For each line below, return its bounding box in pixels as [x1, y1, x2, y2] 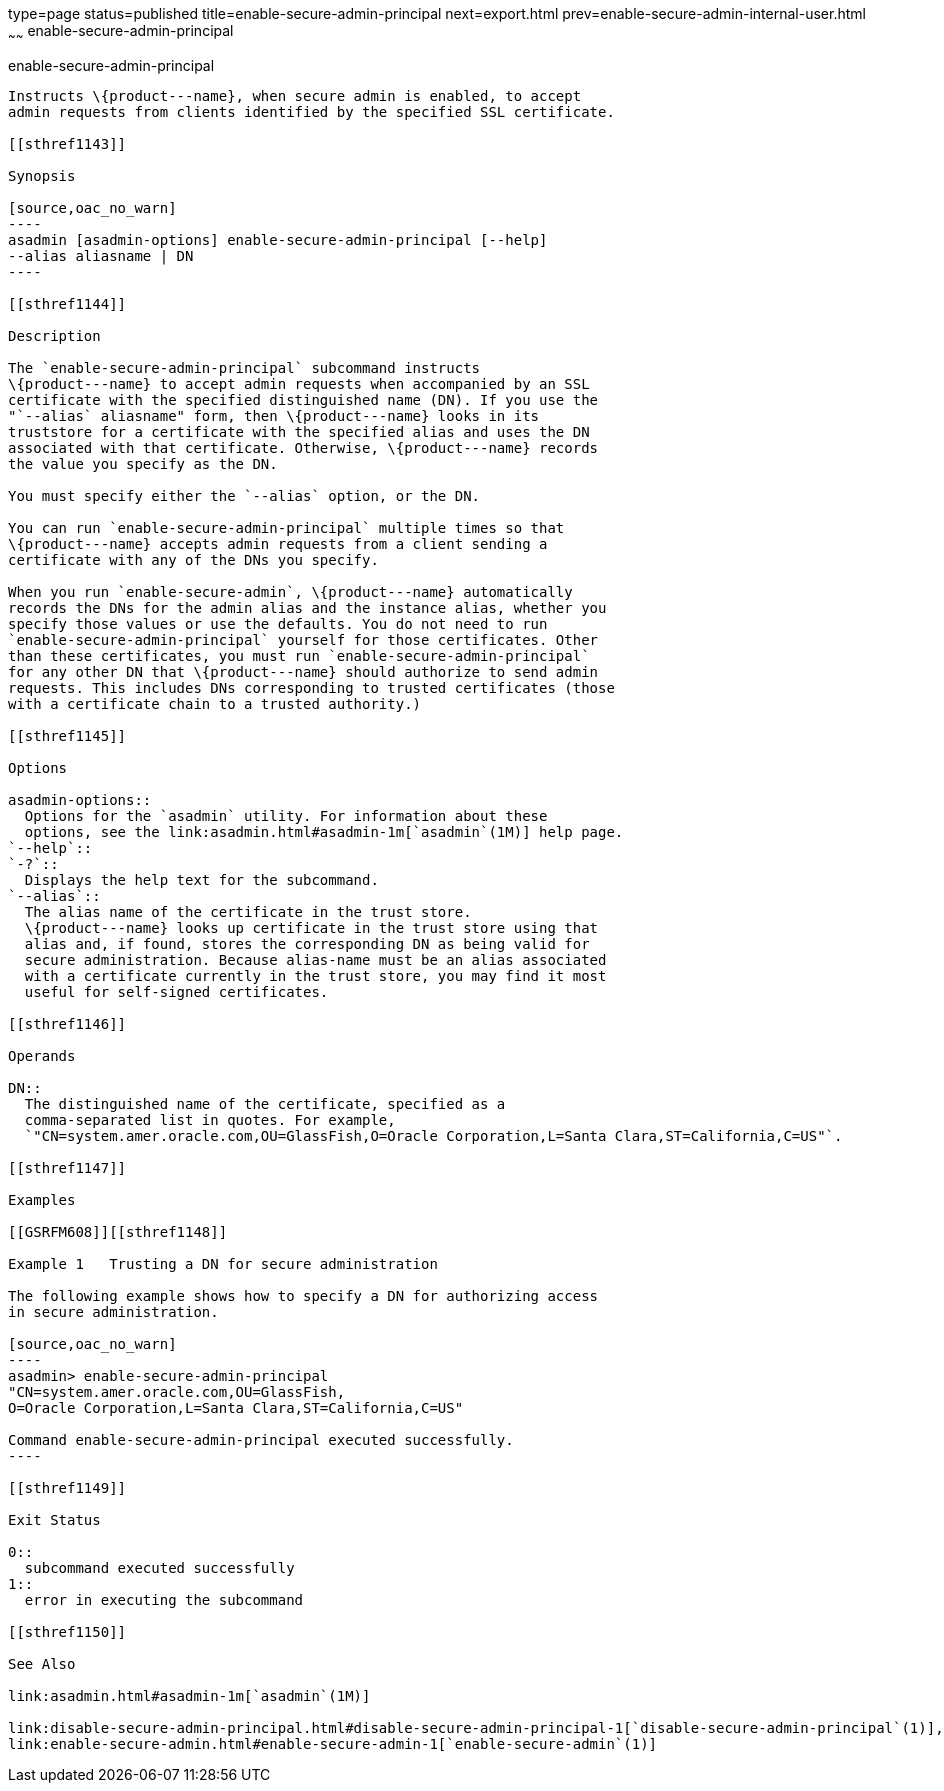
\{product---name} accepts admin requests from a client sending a [8, 535, 548, 552]
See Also [8, 1655, 76, 1672]
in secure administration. [8, 1303, 219, 1320]
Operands [8, 1047, 76, 1064]
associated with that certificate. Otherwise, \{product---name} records [8, 439, 599, 456]
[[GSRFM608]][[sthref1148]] [8, 1223, 228, 1240]
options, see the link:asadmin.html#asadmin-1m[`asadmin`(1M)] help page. [24, 823, 624, 840]
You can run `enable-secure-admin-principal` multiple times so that [8, 519, 565, 536]
